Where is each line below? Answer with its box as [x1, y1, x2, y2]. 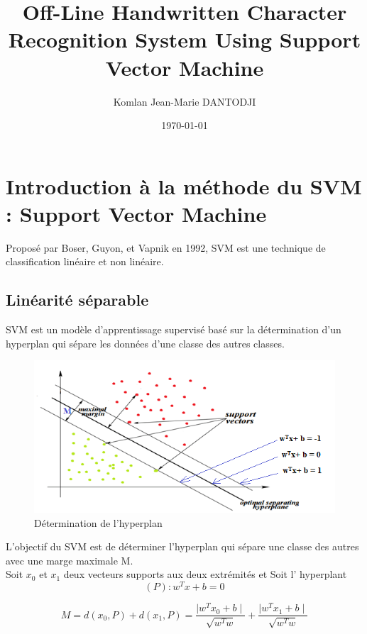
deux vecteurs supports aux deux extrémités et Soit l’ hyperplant [63, 567, 347, 582]
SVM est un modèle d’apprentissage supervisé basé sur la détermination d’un [6, 322, 341, 337]
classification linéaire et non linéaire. [6, 254, 164, 269]
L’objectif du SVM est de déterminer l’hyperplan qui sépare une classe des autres [6, 539, 359, 554]
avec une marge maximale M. [6, 552, 133, 567]
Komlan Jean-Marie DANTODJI [113, 94, 256, 109]
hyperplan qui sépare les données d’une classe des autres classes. [6, 335, 285, 350]
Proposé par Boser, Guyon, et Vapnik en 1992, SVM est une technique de [6, 240, 326, 255]
